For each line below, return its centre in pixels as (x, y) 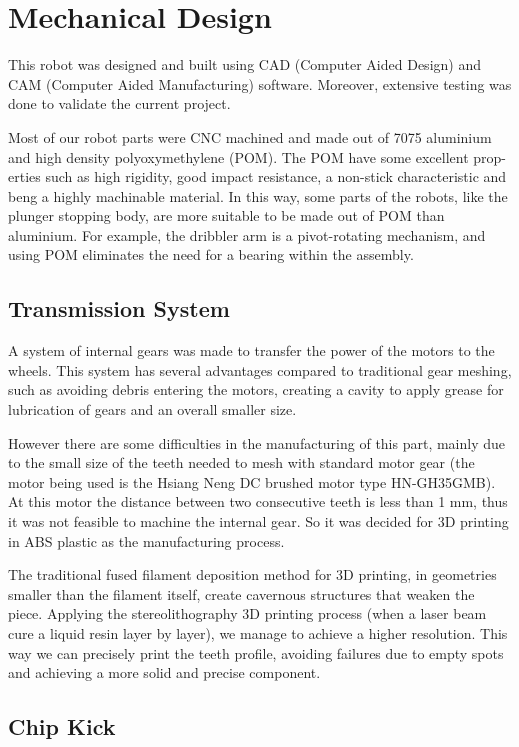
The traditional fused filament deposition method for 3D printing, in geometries (252, 574)
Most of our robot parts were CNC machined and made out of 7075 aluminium (250, 136)
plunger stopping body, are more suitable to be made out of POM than (226, 215)
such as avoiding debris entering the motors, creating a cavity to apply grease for (256, 389)
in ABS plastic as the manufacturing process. (146, 540)
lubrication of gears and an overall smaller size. (152, 409)
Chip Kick (62, 726)
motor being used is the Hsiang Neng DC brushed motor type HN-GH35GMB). (252, 481)
